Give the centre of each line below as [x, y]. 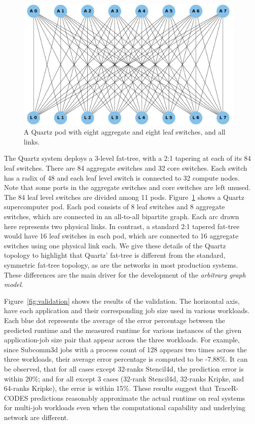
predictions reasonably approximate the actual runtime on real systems [138, 398]
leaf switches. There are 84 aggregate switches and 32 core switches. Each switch [126, 168]
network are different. [36, 417]
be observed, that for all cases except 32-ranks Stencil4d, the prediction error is [124, 368]
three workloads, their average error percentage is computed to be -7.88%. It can [126, 359]
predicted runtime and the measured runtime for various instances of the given [123, 330]
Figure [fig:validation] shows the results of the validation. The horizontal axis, [122, 301]
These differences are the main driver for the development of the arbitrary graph [125, 274]
